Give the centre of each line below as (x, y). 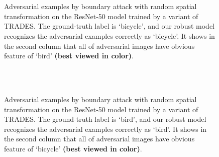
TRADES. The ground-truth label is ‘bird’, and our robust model (105, 119)
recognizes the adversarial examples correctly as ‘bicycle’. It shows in (110, 35)
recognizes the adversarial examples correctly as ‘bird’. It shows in (105, 129)
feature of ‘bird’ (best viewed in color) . (69, 56)
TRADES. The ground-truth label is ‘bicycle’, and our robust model (110, 26)
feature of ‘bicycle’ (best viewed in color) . (73, 148)
